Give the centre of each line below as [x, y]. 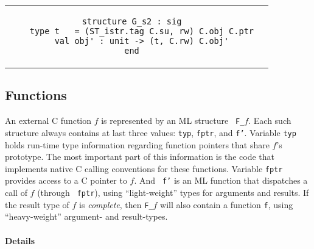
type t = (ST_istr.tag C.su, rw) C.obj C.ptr [142, 31]
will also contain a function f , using [227, 204]
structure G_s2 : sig [132, 21]
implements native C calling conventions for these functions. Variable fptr [144, 168]
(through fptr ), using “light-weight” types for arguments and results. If [173, 193]
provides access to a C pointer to [66, 180]
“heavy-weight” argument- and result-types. [86, 216]
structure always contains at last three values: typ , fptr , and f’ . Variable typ [151, 132]
